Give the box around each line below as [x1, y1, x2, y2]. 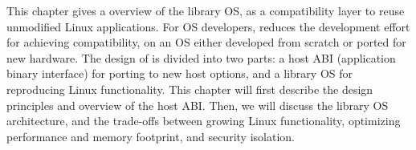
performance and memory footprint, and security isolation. [6, 128, 295, 144]
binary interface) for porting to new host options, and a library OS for [6, 65, 353, 82]
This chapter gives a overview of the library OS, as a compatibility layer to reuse [6, 2, 405, 18]
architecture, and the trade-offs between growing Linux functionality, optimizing [6, 112, 401, 129]
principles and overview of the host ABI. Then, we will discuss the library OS [6, 96, 389, 113]
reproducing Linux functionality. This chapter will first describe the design [6, 80, 373, 97]
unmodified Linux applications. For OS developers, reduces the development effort [6, 18, 410, 34]
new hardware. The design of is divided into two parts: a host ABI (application [6, 49, 396, 66]
